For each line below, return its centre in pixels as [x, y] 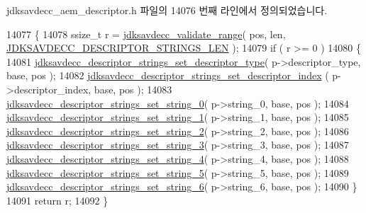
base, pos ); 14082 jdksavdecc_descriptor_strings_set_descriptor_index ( [168, 75]
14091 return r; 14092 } [57, 200]
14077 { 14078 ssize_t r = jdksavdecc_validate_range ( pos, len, [146, 34]
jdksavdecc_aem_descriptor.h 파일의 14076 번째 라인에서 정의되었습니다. [167, 10]
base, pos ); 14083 [133, 89]
